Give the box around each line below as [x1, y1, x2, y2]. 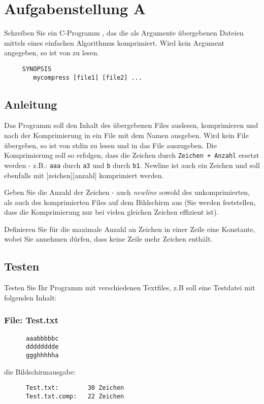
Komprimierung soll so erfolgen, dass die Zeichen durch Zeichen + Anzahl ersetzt [4, 150, 259, 160]
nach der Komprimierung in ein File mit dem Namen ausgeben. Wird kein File [4, 130, 249, 141]
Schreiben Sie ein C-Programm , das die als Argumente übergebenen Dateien [4, 27, 244, 38]
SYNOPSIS [22, 65, 52, 73]
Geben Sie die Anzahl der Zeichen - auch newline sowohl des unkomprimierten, [4, 187, 250, 197]
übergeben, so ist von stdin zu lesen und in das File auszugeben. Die [4, 140, 217, 150]
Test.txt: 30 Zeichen [25, 384, 124, 392]
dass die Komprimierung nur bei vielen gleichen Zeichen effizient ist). [4, 207, 219, 217]
